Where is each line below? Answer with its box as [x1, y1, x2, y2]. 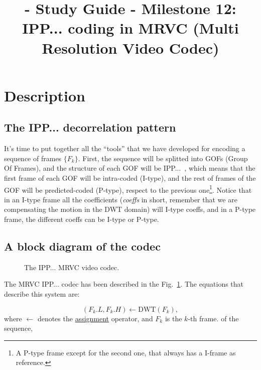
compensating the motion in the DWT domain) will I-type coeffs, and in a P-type [4, 204, 256, 214]
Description [4, 85, 86, 105]
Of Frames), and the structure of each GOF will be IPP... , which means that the [4, 163, 255, 173]
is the [165, 313, 182, 323]
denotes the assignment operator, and [37, 313, 153, 323]
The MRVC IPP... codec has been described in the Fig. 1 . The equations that [4, 279, 244, 289]
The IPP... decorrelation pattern [4, 119, 176, 135]
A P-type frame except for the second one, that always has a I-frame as [16, 347, 236, 357]
